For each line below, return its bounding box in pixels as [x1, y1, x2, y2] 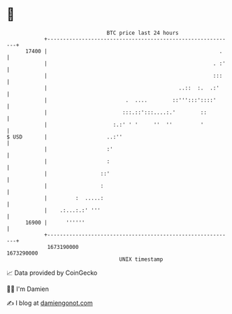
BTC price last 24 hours [106, 29, 179, 36]
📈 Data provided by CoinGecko [6, 269, 98, 277]
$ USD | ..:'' [6, 133, 123, 141]
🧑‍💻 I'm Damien [6, 285, 50, 293]
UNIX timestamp [119, 255, 164, 263]
